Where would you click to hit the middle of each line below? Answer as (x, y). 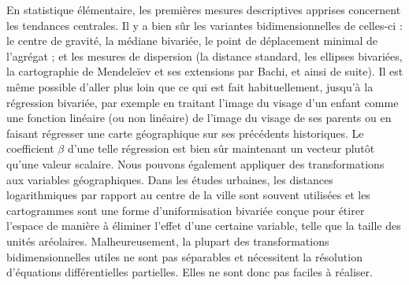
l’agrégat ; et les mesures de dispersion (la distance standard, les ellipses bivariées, (204, 56)
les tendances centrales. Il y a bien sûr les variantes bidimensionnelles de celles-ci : (204, 25)
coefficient (30, 148)
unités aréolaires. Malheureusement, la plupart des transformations (168, 241)
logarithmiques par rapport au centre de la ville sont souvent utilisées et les (188, 195)
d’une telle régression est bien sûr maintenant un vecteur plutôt (221, 148)
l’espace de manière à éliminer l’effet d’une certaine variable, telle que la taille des (204, 226)
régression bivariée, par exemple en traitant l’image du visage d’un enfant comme (203, 102)
